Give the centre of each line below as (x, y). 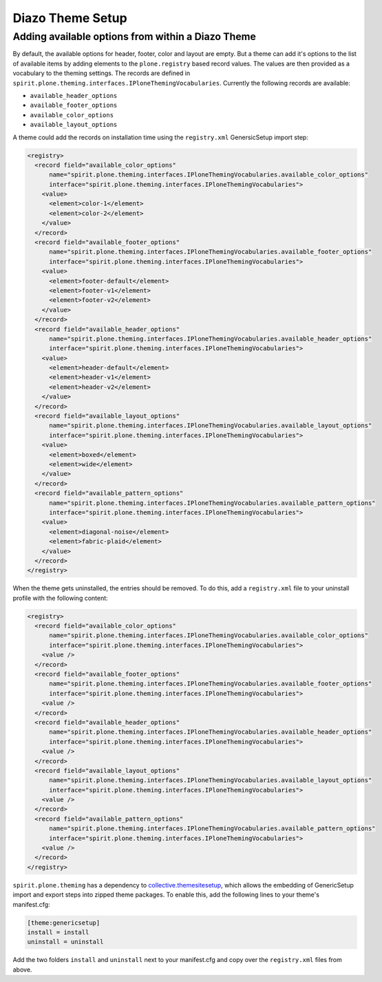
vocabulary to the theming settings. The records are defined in (102, 73)
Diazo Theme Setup (70, 18)
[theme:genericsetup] (64, 923)
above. (22, 970)
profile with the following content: (60, 598)
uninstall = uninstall (65, 942)
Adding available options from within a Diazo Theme (134, 37)
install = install (58, 932)
